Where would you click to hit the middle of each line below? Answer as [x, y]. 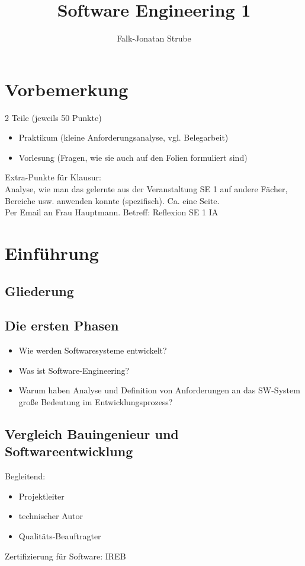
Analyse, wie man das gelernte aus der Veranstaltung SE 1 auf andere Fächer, [146, 189]
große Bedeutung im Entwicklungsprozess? [96, 401]
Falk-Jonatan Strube [154, 38]
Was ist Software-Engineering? [74, 370]
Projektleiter [41, 496]
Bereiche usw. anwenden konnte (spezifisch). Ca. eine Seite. [112, 200]
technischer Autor [51, 516]
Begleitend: [25, 476]
